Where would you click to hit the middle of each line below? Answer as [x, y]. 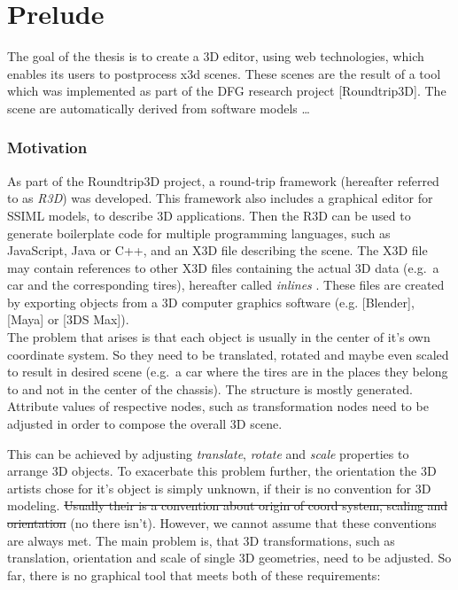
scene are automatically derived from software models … [159, 108]
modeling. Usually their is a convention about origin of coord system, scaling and [228, 505]
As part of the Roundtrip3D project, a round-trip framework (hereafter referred [223, 180]
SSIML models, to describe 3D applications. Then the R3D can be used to [209, 215]
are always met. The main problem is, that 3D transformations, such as [201, 540]
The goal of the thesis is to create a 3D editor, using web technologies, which [216, 56]
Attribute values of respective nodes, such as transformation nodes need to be [218, 406]
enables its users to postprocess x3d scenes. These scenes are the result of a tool [224, 73]
